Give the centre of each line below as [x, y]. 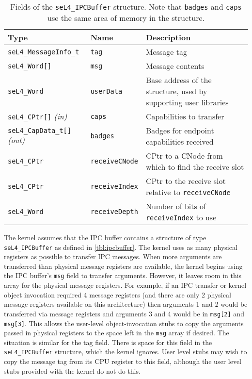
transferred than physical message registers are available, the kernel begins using [123, 266]
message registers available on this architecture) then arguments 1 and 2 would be [126, 304]
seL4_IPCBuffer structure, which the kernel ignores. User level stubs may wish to [126, 352]
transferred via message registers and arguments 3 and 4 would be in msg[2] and [124, 313]
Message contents [175, 66]
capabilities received [180, 141]
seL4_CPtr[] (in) [38, 116]
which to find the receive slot [195, 167]
